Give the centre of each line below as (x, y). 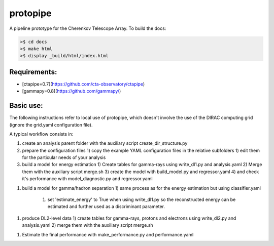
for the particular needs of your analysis (64, 157)
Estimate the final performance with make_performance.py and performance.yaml (108, 234)
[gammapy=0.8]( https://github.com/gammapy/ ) (72, 91)
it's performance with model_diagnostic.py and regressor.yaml (87, 179)
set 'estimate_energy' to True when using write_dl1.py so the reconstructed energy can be (142, 199)
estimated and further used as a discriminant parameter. (106, 207)
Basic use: (26, 106)
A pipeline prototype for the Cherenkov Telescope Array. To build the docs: (88, 28)
